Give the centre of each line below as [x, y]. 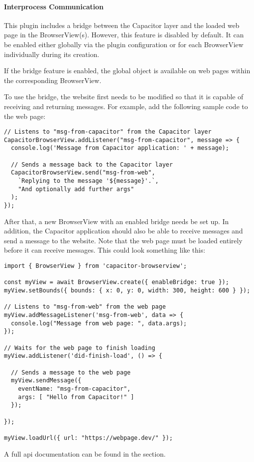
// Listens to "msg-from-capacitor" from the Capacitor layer [108, 132]
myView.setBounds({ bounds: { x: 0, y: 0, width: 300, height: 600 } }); [127, 291]
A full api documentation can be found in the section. [85, 453]
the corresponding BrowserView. [53, 80]
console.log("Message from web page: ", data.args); [99, 323]
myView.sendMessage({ [46, 381]
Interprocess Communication [54, 6]
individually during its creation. [52, 54]
